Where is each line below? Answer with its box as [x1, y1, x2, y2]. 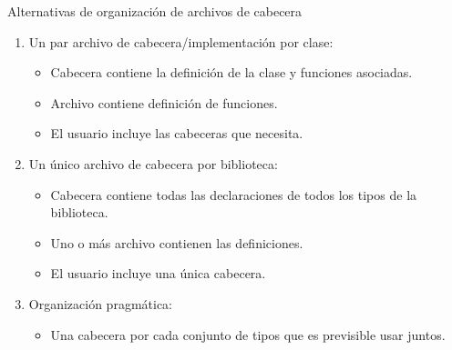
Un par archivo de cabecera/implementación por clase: [28, 32, 334, 51]
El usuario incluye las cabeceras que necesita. [50, 124, 303, 143]
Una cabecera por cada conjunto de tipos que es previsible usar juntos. [50, 325, 446, 344]
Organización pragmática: [28, 294, 173, 313]
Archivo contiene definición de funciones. [50, 93, 278, 112]
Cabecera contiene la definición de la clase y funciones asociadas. [50, 63, 413, 82]
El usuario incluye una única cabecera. [50, 264, 266, 283]
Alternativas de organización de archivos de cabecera [7, 2, 303, 20]
